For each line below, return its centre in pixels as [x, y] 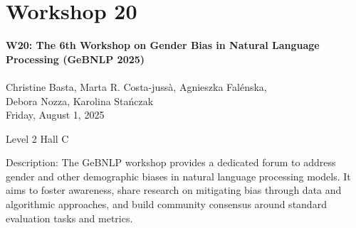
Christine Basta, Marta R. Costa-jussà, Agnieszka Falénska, [136, 86]
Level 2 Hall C [37, 138]
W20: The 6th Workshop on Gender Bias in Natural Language [163, 45]
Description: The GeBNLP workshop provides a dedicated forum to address [171, 162]
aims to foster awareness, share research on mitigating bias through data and [174, 190]
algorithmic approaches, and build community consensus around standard [166, 204]
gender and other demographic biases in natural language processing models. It [178, 176]
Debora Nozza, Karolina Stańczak [80, 101]
